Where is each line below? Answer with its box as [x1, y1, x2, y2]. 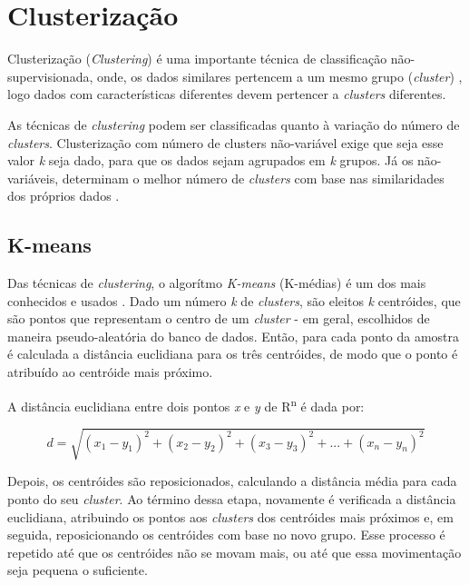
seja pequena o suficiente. [7, 560, 148, 580]
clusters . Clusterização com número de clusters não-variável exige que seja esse [7, 133, 444, 152]
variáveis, [7, 168, 59, 187]
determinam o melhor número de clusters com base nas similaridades [62, 168, 445, 187]
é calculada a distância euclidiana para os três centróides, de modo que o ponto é [7, 344, 458, 363]
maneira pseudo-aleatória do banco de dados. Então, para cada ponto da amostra [7, 326, 459, 345]
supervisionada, [7, 66, 93, 85]
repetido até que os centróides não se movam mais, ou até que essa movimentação [7, 542, 462, 561]
